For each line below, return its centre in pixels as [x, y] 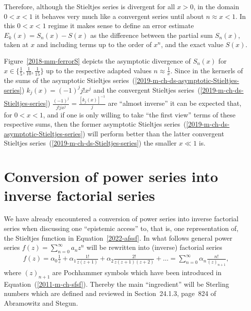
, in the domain [216, 6]
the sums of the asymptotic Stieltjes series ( [69, 80]
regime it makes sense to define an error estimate [121, 25]
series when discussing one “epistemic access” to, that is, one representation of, [121, 228]
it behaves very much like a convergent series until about [119, 16]
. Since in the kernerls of [207, 70]
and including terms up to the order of [94, 44]
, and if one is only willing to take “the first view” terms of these [139, 114]
